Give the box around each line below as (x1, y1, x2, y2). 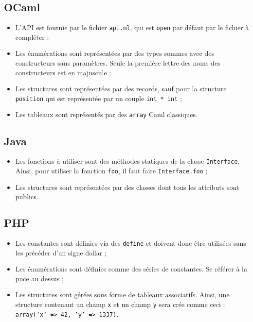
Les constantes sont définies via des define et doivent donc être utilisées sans (15, 238, 246, 248)
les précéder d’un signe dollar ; (15, 247, 107, 257)
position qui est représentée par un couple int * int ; (15, 93, 182, 103)
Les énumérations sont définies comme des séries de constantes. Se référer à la (15, 264, 247, 274)
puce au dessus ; (15, 273, 64, 283)
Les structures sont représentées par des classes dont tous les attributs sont (15, 182, 239, 192)
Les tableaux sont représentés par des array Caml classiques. (15, 109, 198, 119)
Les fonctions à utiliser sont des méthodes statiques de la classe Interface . (15, 156, 240, 166)
